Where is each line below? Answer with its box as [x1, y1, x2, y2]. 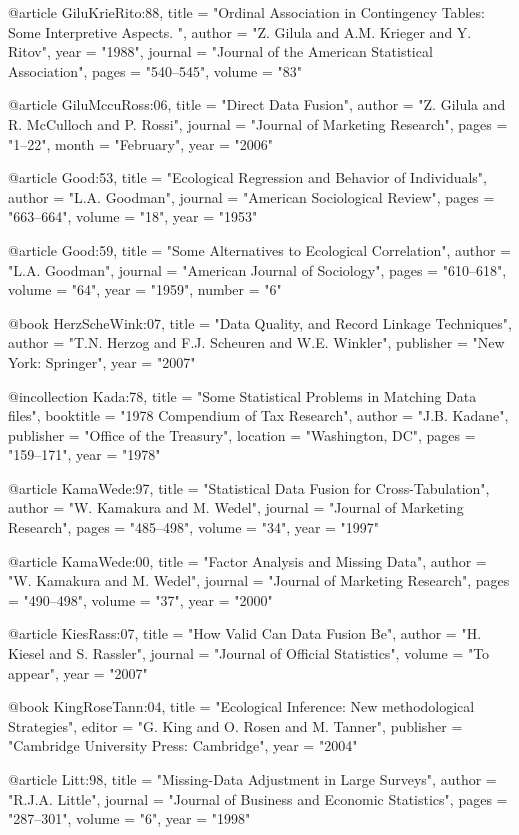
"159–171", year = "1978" [8, 444, 161, 465]
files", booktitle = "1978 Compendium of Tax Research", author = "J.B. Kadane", [8, 405, 509, 426]
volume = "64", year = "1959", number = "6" [8, 279, 282, 300]
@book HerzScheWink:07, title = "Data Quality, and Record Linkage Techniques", [8, 312, 512, 333]
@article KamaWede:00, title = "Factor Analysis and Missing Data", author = [8, 550, 487, 571]
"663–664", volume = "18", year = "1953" [8, 206, 258, 227]
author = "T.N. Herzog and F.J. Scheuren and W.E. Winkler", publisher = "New [8, 332, 505, 353]
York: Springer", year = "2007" [8, 351, 196, 372]
